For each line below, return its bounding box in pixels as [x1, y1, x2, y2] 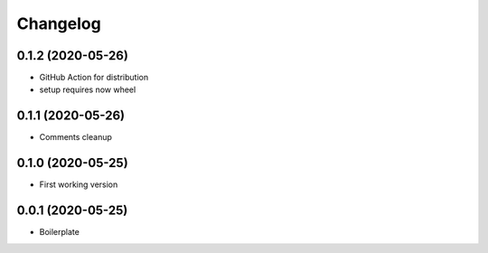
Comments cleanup [39, 132, 113, 143]
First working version [39, 179, 118, 190]
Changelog [16, 14, 101, 33]
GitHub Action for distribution [39, 72, 149, 83]
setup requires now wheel [39, 84, 136, 95]
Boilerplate [39, 227, 80, 238]
